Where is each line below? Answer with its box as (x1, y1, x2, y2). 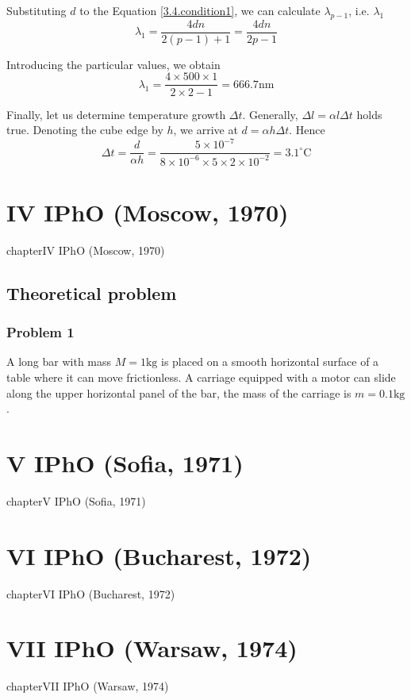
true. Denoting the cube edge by (6, 121, 163, 138)
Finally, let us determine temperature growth (6, 106, 226, 122)
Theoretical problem (6, 280, 177, 305)
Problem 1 (6, 322, 75, 342)
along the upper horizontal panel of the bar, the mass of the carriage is (6, 384, 351, 401)
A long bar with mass (6, 353, 112, 370)
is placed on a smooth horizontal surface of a (161, 353, 379, 370)
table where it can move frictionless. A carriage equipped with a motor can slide (6, 368, 396, 385)
